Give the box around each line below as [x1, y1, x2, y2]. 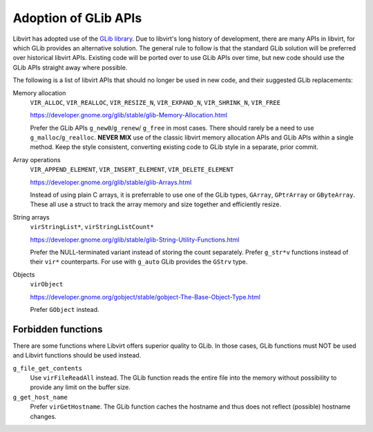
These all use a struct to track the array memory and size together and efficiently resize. [30, 200, 281, 208]
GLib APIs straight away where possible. [12, 63, 128, 72]
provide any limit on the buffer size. [30, 383, 131, 391]
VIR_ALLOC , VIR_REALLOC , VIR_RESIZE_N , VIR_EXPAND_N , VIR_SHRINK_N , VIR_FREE [30, 98, 281, 106]
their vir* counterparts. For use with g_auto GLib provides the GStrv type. [30, 257, 248, 266]
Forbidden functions [12, 323, 103, 335]
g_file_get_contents [12, 364, 83, 372]
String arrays [12, 213, 50, 221]
